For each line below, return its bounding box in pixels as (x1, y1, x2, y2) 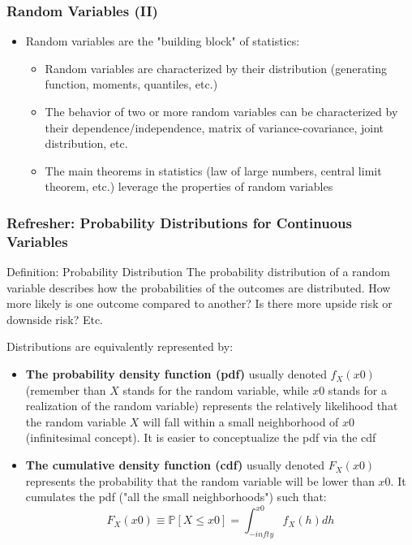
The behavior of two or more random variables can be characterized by (45, 103, 398, 119)
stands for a (328, 381, 388, 398)
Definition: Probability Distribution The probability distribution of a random (6, 263, 390, 280)
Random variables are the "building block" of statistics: (25, 32, 300, 50)
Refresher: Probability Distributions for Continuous (6, 212, 352, 232)
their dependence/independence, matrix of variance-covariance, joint (45, 119, 384, 136)
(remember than (25, 381, 106, 398)
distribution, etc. (45, 135, 128, 152)
